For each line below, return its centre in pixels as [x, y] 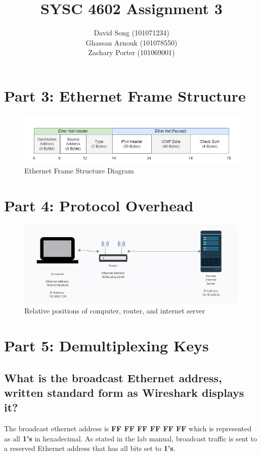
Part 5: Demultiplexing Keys [106, 345]
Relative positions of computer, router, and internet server [115, 311]
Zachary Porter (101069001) [132, 52]
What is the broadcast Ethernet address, [113, 377]
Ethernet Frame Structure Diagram [79, 170]
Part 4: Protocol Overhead [99, 205]
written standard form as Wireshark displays [124, 392]
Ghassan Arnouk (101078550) [132, 42]
